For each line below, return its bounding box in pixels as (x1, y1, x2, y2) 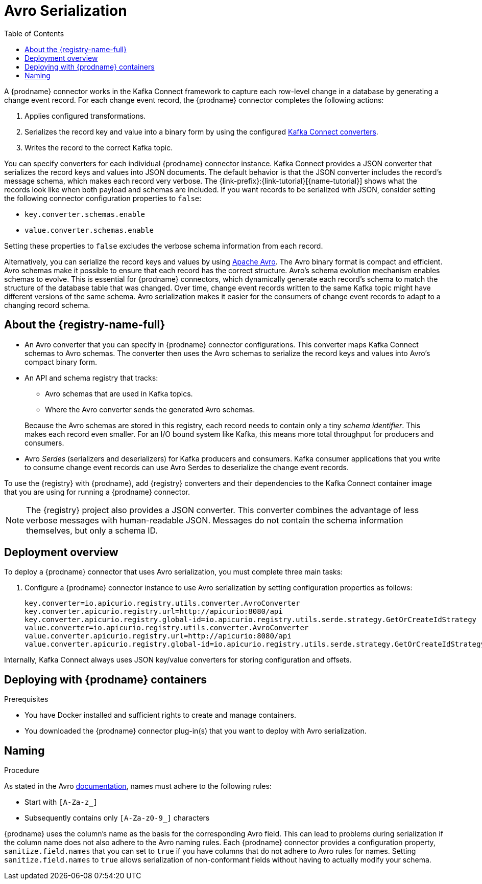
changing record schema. (4, 300, 90, 310)
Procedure (4, 766, 39, 775)
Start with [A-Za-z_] (25, 798, 98, 807)
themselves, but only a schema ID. (26, 525, 158, 536)
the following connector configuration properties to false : (4, 193, 202, 203)
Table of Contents (4, 29, 64, 38)
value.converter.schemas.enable (25, 226, 154, 234)
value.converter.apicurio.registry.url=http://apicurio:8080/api (25, 632, 292, 640)
